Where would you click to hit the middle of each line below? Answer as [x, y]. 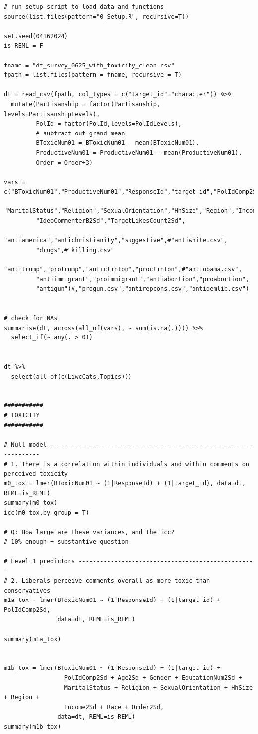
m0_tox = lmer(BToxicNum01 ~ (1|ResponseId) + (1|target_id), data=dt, [125, 484]
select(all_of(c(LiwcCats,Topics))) [71, 376]
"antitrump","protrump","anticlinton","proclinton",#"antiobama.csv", [123, 270]
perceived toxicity [36, 474]
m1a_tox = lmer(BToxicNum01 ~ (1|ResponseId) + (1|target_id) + [112, 600]
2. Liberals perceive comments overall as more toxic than [111, 581]
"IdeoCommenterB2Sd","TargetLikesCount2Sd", [111, 221]
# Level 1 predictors [40, 561]
